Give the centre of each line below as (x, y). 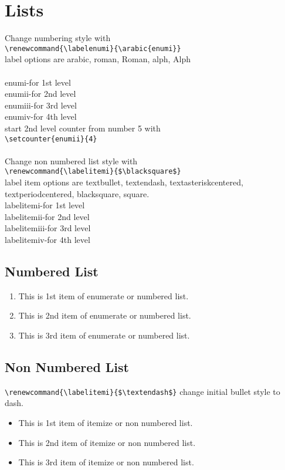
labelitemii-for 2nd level (47, 216)
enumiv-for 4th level (41, 116)
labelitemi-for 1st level (45, 205)
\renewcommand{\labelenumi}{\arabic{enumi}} (93, 48)
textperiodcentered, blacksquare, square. (77, 193)
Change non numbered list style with (71, 160)
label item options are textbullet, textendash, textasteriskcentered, (124, 182)
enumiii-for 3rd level (41, 105)
